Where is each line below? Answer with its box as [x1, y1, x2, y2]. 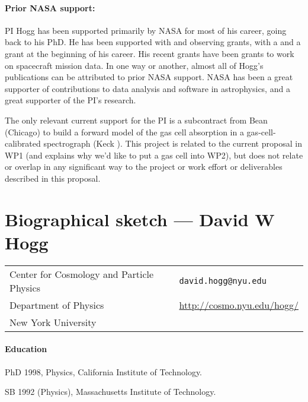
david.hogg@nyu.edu [179, 276, 267, 286]
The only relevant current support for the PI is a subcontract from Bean [5, 113, 268, 126]
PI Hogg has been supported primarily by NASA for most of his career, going [5, 24, 287, 36]
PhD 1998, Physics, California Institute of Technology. [5, 365, 203, 378]
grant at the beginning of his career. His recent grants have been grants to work [5, 47, 294, 59]
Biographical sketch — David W [5, 207, 275, 231]
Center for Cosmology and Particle [9, 267, 154, 281]
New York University [9, 315, 97, 329]
